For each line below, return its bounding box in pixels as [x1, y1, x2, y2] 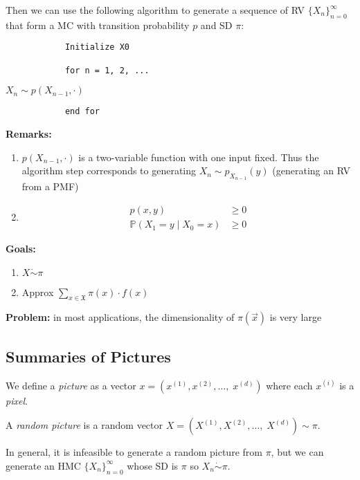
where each [266, 378, 313, 392]
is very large [269, 310, 322, 324]
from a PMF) [21, 179, 79, 194]
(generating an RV [272, 163, 350, 178]
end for [64, 107, 100, 117]
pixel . [6, 393, 28, 407]
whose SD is [127, 458, 179, 472]
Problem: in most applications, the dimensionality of [6, 310, 235, 324]
